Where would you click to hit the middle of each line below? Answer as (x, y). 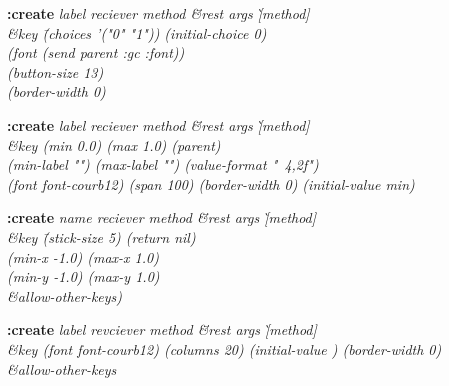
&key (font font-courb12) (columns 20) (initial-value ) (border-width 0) (224, 348)
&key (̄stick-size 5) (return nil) (101, 236)
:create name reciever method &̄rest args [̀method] (162, 217)
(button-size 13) (55, 71)
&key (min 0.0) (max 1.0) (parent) (114, 144)
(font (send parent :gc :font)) (96, 52)
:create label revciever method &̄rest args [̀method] (162, 329)
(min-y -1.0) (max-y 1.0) (83, 276)
